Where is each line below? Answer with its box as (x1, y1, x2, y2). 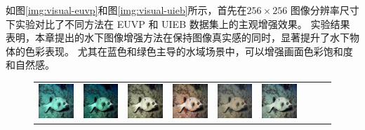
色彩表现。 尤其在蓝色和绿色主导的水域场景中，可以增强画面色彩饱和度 (25, 43, 353, 58)
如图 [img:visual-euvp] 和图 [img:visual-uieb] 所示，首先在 (6, 3, 247, 17)
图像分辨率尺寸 (290, 3, 359, 17)
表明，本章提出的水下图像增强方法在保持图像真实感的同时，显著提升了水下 (6, 30, 350, 45)
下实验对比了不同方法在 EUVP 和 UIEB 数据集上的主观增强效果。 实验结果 (6, 16, 350, 31)
